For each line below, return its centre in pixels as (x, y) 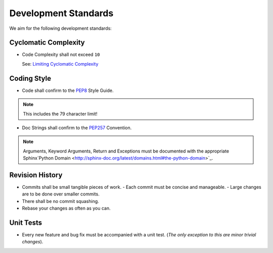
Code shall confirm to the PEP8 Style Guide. (68, 90)
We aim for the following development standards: (61, 28)
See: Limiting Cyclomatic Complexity (60, 64)
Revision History (36, 175)
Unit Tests (26, 222)
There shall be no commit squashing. (61, 201)
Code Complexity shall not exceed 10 (61, 55)
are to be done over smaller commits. (61, 194)
